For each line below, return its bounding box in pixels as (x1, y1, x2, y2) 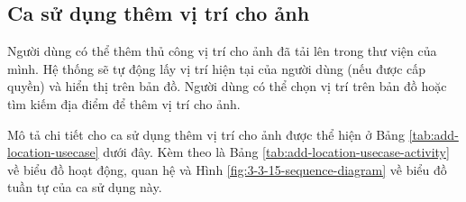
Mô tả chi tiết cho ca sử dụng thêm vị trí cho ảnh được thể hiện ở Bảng (7, 124, 405, 143)
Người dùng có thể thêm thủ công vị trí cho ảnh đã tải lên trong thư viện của (7, 41, 437, 60)
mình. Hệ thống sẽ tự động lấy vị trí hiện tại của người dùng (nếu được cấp (7, 59, 426, 78)
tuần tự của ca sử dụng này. (7, 178, 162, 197)
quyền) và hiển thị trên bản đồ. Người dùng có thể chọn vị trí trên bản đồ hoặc (7, 77, 447, 96)
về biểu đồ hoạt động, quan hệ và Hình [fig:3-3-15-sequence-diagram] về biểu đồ (7, 160, 447, 179)
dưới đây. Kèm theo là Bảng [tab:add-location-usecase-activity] (103, 142, 450, 161)
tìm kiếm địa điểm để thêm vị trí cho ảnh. (7, 94, 241, 113)
